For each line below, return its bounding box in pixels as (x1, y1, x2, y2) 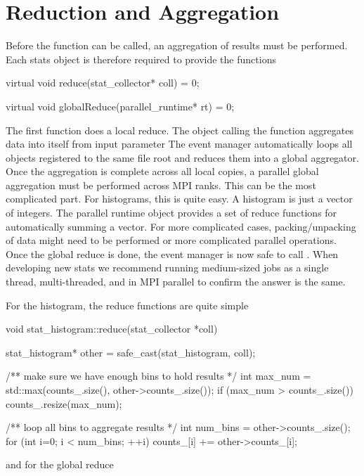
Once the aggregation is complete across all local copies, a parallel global (6, 164, 319, 179)
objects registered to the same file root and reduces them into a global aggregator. (6, 150, 359, 165)
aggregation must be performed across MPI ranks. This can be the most (6, 177, 316, 192)
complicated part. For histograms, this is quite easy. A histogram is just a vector (6, 191, 353, 206)
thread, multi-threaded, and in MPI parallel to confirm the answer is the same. (6, 274, 346, 289)
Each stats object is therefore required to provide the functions (6, 51, 276, 66)
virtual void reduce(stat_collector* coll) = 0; (6, 75, 200, 90)
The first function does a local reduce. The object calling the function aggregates (6, 122, 354, 137)
